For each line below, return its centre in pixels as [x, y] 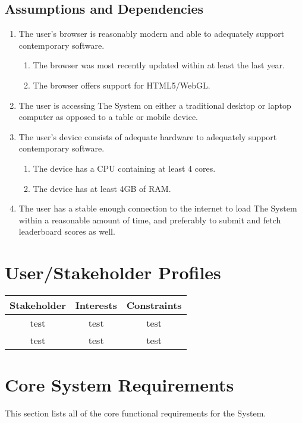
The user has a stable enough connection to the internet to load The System [158, 208]
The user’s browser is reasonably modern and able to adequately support [152, 34]
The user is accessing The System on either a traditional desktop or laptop [155, 105]
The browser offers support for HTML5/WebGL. [122, 85]
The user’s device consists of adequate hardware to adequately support [148, 136]
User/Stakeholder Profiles [113, 272]
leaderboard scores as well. [67, 231]
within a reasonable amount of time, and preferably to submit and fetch [150, 220]
